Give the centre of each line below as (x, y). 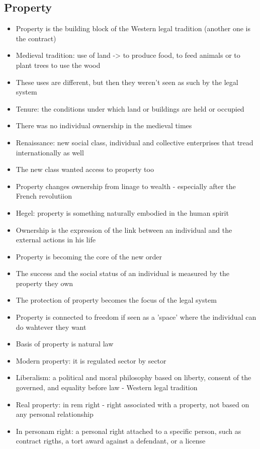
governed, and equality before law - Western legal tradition (107, 387)
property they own (45, 283)
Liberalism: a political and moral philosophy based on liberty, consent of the (134, 377)
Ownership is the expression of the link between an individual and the (124, 230)
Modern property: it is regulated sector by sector (91, 360)
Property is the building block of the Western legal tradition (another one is (133, 28)
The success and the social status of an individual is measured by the (122, 273)
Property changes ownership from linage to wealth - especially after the (126, 186)
